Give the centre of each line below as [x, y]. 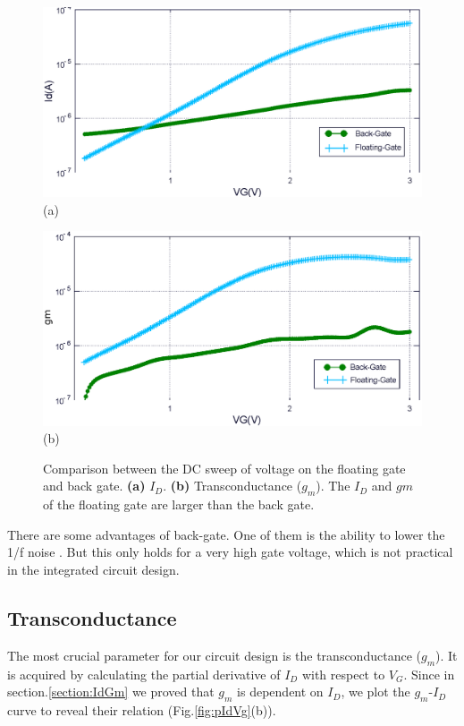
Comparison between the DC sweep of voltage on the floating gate [224, 468]
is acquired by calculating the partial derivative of [144, 674]
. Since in [429, 674]
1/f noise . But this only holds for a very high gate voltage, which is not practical [230, 552]
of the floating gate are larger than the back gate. [179, 504]
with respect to [343, 674]
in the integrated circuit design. [93, 569]
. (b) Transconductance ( [232, 486]
